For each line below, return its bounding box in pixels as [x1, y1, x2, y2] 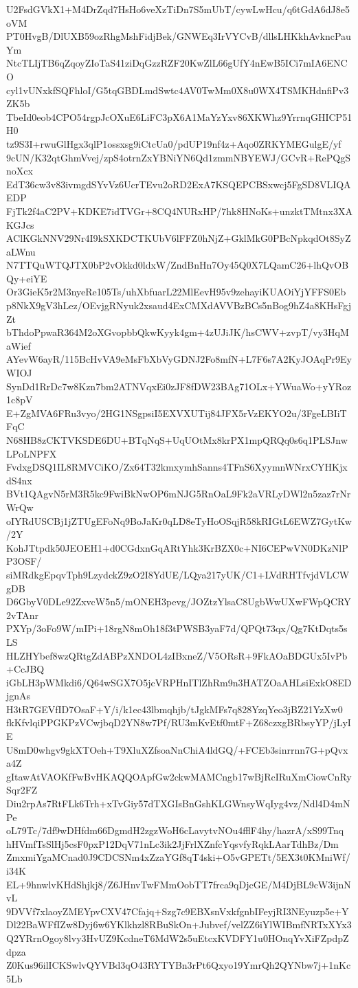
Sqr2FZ [6, 783, 38, 797]
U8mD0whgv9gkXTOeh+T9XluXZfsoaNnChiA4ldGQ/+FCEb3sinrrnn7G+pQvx [6, 742, 348, 756]
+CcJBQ [6, 662, 45, 676]
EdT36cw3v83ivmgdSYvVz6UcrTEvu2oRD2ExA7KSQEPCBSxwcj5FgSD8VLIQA [6, 177, 351, 191]
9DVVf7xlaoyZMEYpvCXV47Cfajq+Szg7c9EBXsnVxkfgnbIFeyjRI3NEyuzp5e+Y [6, 903, 349, 918]
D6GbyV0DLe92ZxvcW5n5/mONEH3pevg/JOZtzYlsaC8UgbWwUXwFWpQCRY [6, 594, 351, 609]
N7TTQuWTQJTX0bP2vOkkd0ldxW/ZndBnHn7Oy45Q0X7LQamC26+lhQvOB [6, 258, 349, 272]
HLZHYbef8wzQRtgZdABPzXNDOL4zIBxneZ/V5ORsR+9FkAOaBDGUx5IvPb [6, 648, 348, 662]
